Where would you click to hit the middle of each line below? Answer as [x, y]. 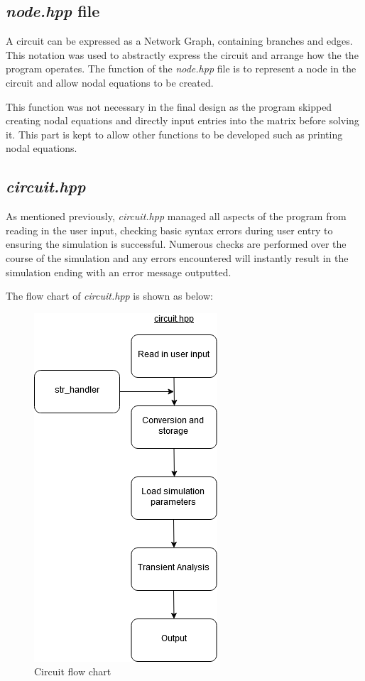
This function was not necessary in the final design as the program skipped [169, 106]
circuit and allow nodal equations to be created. [110, 82]
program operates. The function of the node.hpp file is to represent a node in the [181, 69]
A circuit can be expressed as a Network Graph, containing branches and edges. [179, 41]
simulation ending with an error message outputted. [119, 272]
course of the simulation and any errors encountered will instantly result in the [177, 257]
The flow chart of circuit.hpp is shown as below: [109, 296]
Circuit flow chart [73, 671]
